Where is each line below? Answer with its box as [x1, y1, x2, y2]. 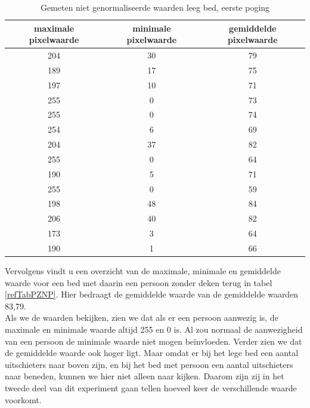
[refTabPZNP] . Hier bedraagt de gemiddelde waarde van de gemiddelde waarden [5, 288, 299, 300]
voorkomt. [5, 393, 42, 406]
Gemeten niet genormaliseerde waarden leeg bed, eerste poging [40, 1, 270, 13]
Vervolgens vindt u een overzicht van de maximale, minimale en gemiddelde [5, 265, 281, 277]
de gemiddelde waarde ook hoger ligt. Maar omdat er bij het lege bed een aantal [5, 346, 299, 359]
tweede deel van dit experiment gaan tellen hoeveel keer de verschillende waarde [5, 382, 297, 394]
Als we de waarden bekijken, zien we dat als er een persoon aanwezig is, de [5, 311, 278, 324]
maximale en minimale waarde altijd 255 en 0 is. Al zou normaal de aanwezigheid [5, 323, 303, 336]
